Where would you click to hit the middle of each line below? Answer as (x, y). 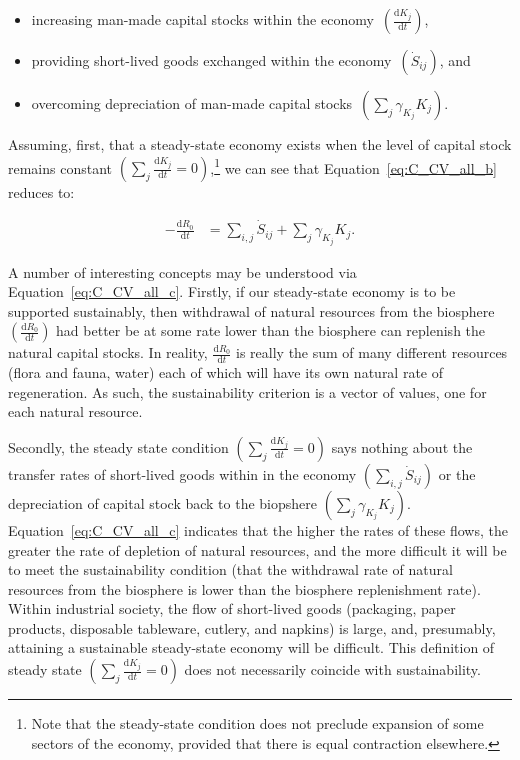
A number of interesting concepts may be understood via (182, 271)
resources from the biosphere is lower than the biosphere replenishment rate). (244, 588)
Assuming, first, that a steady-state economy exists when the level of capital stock (260, 144)
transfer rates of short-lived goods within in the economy (182, 473)
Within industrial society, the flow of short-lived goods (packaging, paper (232, 608)
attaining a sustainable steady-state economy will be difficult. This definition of (251, 647)
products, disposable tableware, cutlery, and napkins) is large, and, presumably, (252, 627)
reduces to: (41, 192)
